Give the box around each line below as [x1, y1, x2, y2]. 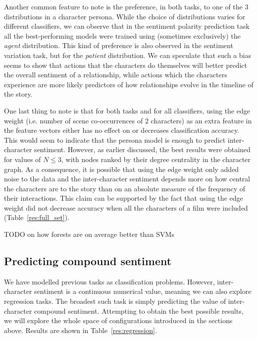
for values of [4, 154, 41, 164]
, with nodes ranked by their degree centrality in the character [61, 154, 251, 164]
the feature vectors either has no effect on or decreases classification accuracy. [4, 125, 240, 135]
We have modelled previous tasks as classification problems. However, [4, 276, 215, 286]
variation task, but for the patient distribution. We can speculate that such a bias [4, 50, 251, 60]
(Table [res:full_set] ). [4, 212, 70, 223]
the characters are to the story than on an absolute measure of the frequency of [4, 183, 246, 193]
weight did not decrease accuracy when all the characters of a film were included [4, 202, 248, 213]
